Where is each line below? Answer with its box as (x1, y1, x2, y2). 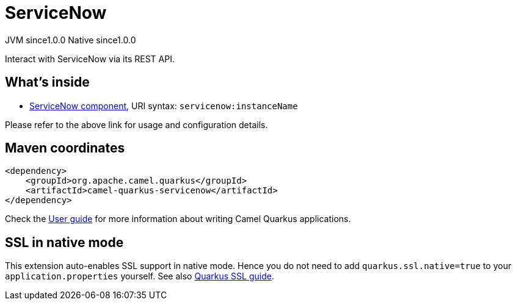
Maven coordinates (5, 140, 125, 156)
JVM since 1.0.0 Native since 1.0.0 (5, 34, 136, 45)
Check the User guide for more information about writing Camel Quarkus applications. (5, 213, 351, 224)
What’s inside (5, 74, 90, 90)
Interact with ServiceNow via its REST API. (5, 53, 175, 64)
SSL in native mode (5, 234, 124, 250)
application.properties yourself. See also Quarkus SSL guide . (5, 271, 274, 282)
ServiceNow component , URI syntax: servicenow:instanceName (29, 100, 298, 111)
